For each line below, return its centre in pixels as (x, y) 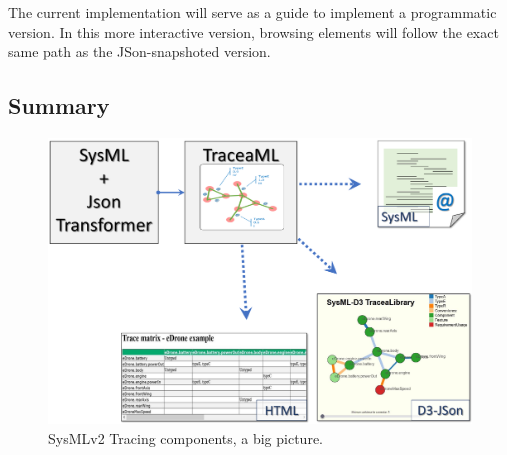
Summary (59, 105)
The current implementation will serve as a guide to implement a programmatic (252, 12)
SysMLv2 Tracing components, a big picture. (186, 437)
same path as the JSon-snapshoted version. (139, 51)
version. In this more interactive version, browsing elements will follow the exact (253, 31)
